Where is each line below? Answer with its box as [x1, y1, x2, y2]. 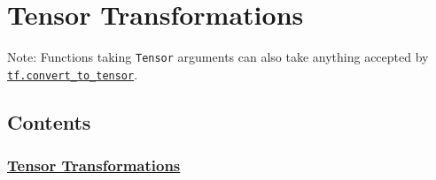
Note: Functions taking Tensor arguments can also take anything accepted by [7, 48, 429, 66]
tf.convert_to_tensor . [7, 64, 138, 83]
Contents [7, 108, 91, 135]
